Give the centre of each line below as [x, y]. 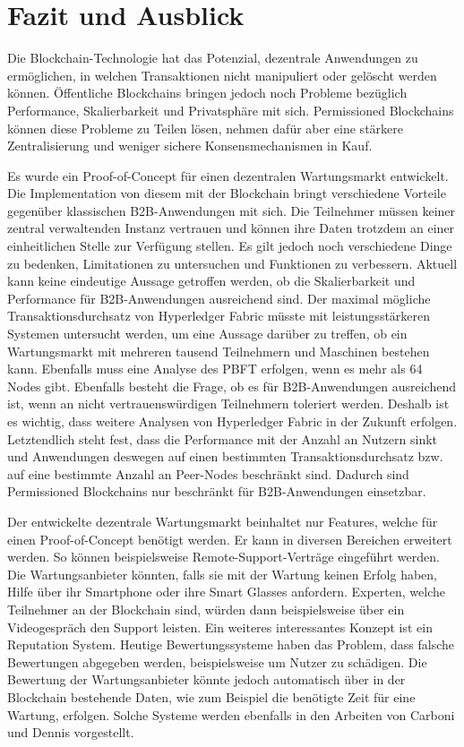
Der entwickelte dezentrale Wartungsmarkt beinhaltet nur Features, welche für [223, 521]
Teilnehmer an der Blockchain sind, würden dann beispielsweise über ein [206, 609]
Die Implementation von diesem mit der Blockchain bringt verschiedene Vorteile [227, 193]
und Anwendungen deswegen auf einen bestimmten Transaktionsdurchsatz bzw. [225, 456]
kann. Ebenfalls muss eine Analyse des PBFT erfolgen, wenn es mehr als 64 [215, 369]
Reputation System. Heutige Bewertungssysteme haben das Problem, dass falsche [231, 644]
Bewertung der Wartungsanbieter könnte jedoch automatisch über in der [206, 679]
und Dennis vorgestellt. [71, 732]
